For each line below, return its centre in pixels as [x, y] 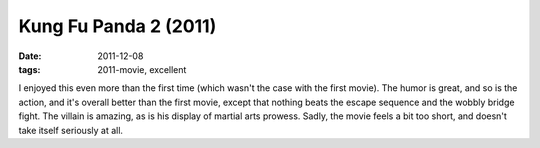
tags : [29, 69]
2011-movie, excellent [142, 69]
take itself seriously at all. [71, 130]
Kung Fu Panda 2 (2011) [117, 26]
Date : [30, 56]
